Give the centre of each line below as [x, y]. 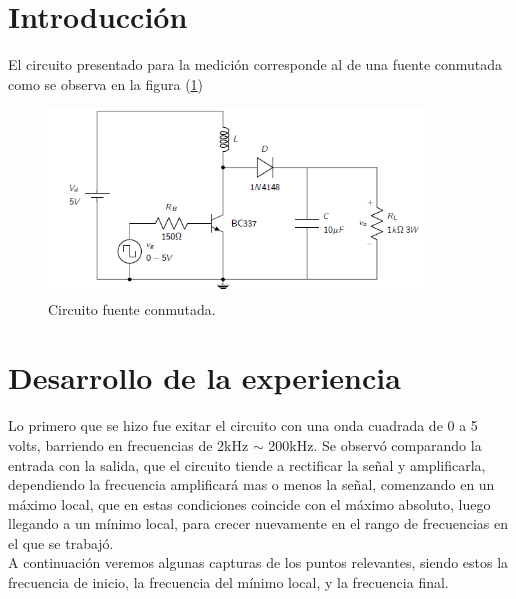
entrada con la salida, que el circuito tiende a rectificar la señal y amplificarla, [247, 464]
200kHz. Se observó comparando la [375, 444]
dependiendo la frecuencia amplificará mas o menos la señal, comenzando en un [251, 484]
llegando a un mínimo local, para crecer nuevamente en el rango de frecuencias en [258, 523]
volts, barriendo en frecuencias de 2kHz [128, 444]
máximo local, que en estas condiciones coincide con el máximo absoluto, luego [249, 503]
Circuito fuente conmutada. [132, 308]
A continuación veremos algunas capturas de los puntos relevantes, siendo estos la [258, 562]
